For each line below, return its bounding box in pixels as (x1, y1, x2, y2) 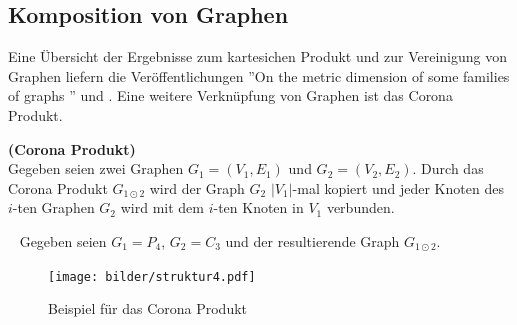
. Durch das (412, 158, 484, 179)
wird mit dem (120, 197, 204, 218)
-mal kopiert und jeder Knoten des (292, 177, 504, 198)
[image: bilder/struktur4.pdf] (48, 269, 256, 284)
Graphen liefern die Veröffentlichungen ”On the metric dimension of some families (8, 65, 510, 86)
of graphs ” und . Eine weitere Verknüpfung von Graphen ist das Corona (8, 85, 453, 106)
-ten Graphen (12, 197, 95, 218)
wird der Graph (149, 177, 245, 198)
